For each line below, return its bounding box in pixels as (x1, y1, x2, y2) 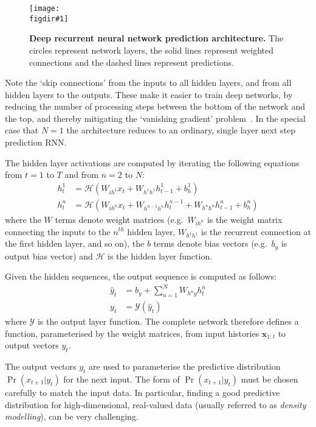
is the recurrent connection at (201, 225, 312, 238)
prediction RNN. (5, 136, 67, 149)
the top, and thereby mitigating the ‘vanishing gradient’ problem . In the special (5, 111, 306, 124)
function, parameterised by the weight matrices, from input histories (5, 326, 259, 339)
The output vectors (5, 360, 77, 373)
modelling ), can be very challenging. (5, 410, 139, 423)
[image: (29, 4, 60, 13)
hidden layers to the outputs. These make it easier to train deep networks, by (5, 88, 293, 101)
